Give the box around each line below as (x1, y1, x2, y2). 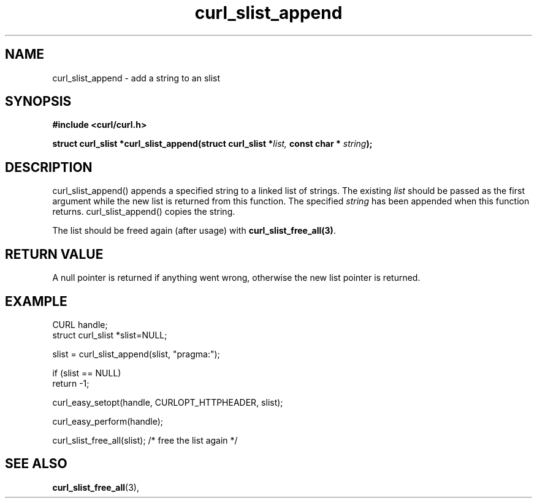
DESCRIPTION (5, 159, 93, 175)
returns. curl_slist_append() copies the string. (52, 206, 235, 217)
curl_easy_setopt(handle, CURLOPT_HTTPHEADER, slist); (52, 397, 283, 408)
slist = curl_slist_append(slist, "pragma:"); (52, 348, 220, 359)
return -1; (52, 378, 89, 389)
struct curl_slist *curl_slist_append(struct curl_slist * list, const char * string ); (52, 138, 373, 149)
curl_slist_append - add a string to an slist (52, 72, 221, 83)
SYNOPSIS (5, 94, 72, 110)
